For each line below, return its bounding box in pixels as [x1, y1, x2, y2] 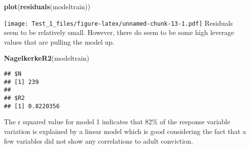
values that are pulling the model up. [4, 36, 115, 47]
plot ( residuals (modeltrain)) [4, 1, 90, 11]
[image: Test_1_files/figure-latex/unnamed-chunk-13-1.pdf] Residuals [4, 17, 233, 28]
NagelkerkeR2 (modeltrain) [4, 53, 89, 63]
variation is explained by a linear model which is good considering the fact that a [4, 126, 246, 136]
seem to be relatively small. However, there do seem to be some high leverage [4, 27, 234, 37]
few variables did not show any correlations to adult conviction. [4, 135, 193, 146]
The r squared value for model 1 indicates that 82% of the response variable [4, 116, 231, 127]
